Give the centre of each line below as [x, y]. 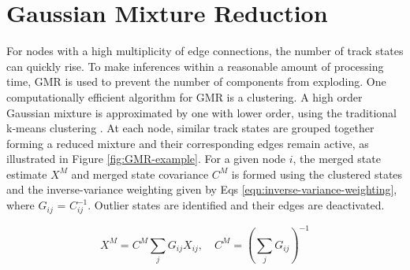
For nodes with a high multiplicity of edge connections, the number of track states [205, 51]
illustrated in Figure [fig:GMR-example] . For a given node [146, 159]
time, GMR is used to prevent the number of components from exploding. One [196, 81]
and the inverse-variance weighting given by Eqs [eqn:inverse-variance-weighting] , [202, 189]
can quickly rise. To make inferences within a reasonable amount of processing [195, 66]
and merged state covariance [140, 174]
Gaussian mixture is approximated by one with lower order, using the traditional [201, 112]
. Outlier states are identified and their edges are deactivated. [236, 205]
